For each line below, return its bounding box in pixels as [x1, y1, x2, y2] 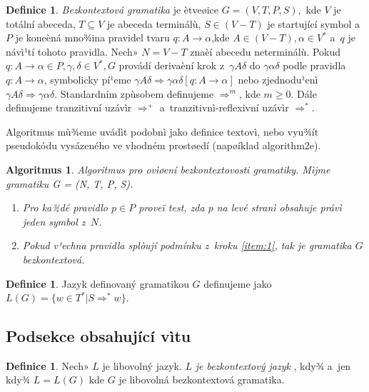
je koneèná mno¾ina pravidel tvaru [15, 30, 170, 45]
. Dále [290, 86, 317, 101]
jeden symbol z [22, 213, 86, 228]
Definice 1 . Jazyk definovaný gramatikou [6, 276, 189, 291]
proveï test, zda [138, 200, 205, 215]
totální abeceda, [6, 16, 76, 31]
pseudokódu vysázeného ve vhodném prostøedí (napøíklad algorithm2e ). [6, 138, 321, 153]
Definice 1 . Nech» [6, 358, 89, 373]
